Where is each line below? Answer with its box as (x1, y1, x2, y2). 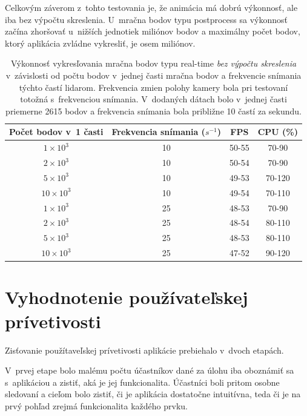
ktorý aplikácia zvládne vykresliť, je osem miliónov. (5, 36, 196, 49)
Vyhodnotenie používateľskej (5, 285, 248, 309)
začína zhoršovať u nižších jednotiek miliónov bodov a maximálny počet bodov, (5, 25, 300, 38)
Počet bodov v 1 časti (9, 125, 104, 138)
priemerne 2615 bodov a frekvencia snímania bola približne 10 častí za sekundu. (5, 104, 302, 117)
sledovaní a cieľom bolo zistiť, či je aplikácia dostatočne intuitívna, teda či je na (5, 388, 301, 400)
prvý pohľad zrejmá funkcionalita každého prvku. (5, 399, 188, 412)
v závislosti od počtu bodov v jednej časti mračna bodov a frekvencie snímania (5, 68, 302, 81)
